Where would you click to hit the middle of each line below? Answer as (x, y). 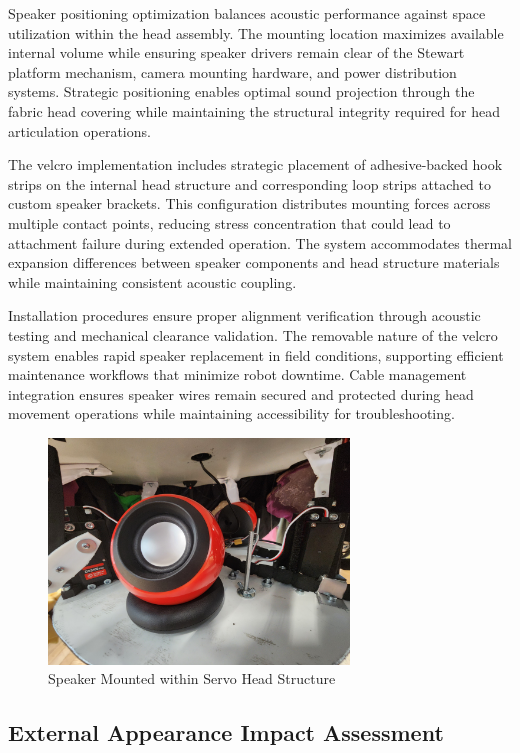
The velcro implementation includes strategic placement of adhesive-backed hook (255, 164)
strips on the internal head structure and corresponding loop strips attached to (249, 183)
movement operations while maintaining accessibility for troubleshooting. (231, 413)
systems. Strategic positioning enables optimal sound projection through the (241, 91)
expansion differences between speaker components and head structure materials (254, 262)
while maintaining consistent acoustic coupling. (152, 281)
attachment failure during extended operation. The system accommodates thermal (260, 242)
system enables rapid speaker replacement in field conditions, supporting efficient (256, 354)
